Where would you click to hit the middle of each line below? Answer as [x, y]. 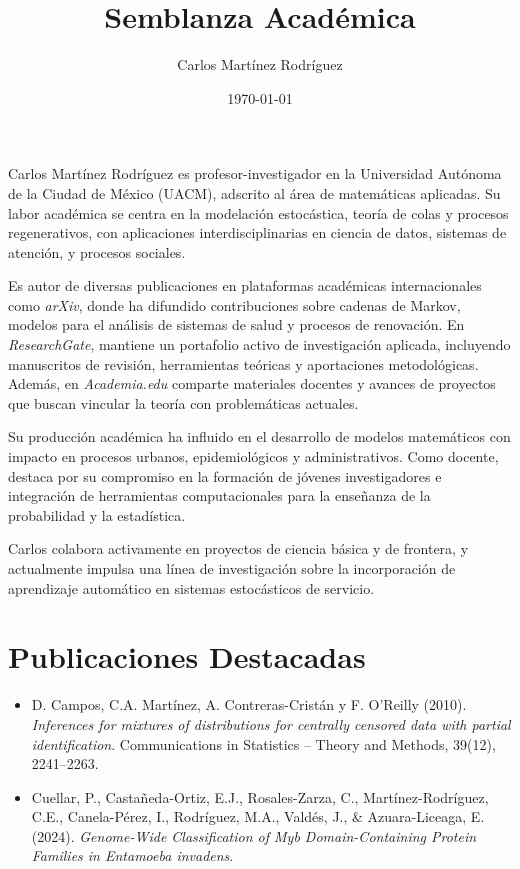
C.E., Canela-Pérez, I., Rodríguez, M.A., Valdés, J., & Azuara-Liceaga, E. [258, 816]
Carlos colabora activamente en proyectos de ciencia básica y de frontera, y [238, 548]
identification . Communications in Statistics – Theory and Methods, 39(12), [263, 743]
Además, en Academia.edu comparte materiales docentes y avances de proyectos [252, 383]
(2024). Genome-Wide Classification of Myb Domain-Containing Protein [254, 835]
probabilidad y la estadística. [97, 514]
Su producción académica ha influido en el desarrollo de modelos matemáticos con [259, 436]
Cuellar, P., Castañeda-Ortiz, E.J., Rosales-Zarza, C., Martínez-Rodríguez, [260, 796]
